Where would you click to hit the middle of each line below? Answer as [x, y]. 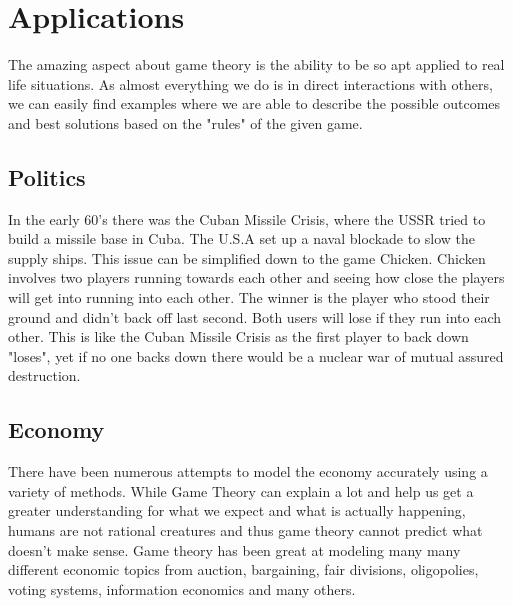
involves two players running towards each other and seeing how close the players [256, 277]
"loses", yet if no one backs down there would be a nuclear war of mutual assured [256, 355]
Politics [47, 176]
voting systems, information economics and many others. [182, 588]
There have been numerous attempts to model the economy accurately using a [248, 471]
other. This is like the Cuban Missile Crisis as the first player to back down [238, 336]
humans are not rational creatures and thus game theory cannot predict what [245, 530]
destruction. [44, 375]
